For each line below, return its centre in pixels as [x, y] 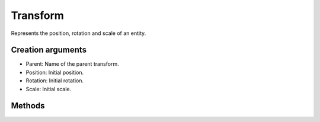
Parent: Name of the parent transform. [72, 64]
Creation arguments [49, 50]
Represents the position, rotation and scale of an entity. [79, 33]
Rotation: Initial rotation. [55, 81]
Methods [28, 106]
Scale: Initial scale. [49, 89]
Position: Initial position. [55, 72]
